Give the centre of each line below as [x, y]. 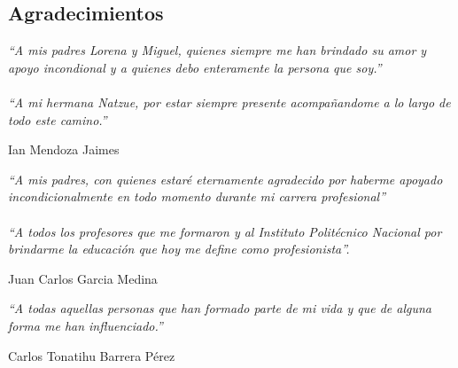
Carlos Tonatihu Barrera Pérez [92, 355]
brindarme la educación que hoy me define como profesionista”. [179, 249]
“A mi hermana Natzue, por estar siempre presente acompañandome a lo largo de [229, 102]
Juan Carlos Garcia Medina [83, 278]
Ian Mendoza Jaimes [64, 149]
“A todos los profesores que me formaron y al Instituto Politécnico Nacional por [225, 231]
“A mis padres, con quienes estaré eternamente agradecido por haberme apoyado [225, 179]
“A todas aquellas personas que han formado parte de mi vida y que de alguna [220, 308]
